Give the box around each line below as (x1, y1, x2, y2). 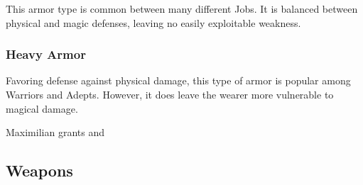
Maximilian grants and (6, 125, 104, 140)
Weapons (6, 159, 73, 181)
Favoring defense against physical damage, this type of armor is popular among (6, 73, 351, 88)
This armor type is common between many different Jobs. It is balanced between (6, 1, 358, 16)
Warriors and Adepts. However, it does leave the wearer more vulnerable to (6, 87, 334, 101)
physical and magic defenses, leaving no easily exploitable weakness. (6, 15, 301, 30)
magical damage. (6, 101, 78, 116)
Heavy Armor (6, 45, 86, 63)
